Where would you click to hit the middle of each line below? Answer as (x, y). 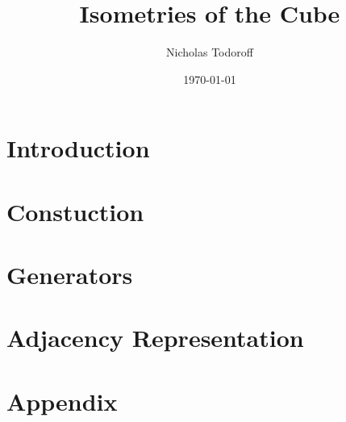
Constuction (75, 211)
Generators (70, 275)
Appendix (62, 401)
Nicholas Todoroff (210, 52)
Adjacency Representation (155, 338)
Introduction (78, 148)
